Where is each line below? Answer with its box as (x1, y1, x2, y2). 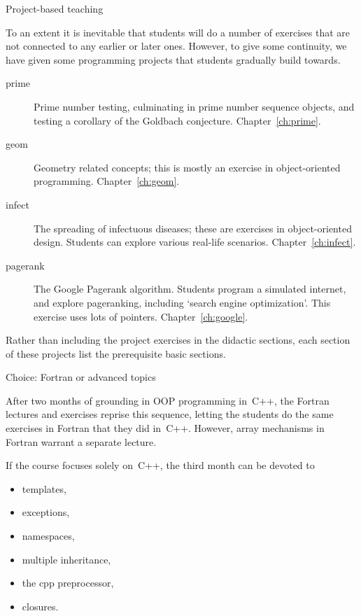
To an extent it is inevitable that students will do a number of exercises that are (6, 24, 351, 39)
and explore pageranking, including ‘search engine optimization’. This (34, 295, 331, 309)
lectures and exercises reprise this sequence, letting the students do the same (6, 407, 334, 421)
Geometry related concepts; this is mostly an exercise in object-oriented (34, 160, 341, 174)
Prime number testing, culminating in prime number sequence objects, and (34, 99, 355, 113)
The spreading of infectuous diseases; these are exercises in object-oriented (34, 220, 352, 235)
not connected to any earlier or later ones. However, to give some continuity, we (6, 38, 347, 53)
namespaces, (22, 528, 75, 543)
